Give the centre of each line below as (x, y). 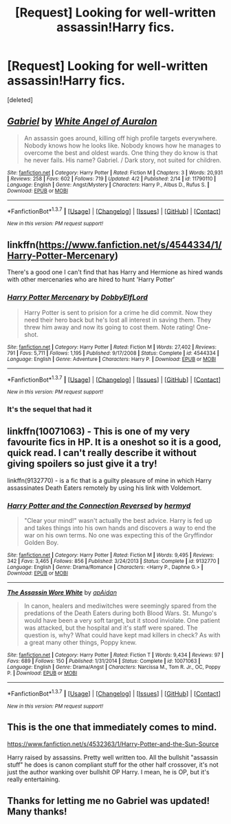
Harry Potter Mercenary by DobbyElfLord (77, 298)
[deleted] (20, 100)
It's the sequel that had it (49, 409)
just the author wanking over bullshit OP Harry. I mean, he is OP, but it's (108, 772)
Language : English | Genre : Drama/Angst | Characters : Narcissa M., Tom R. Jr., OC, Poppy (114, 667)
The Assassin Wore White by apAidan (62, 593)
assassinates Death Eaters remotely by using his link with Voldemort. (104, 488)
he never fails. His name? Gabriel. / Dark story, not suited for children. (123, 160)
